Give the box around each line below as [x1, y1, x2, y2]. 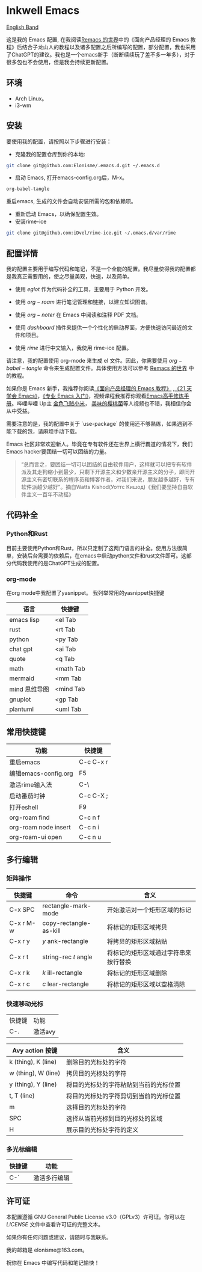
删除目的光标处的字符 [66, 1058, 127, 1066]
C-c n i [79, 823, 99, 831]
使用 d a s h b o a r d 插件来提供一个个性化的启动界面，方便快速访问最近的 [14, 324, 188, 331]
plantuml [9, 705, 34, 713]
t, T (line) [9, 1091, 35, 1099]
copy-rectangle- [42, 919, 91, 927]
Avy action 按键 [12, 1046, 58, 1054]
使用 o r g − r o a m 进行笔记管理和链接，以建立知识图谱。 [14, 298, 151, 306]
